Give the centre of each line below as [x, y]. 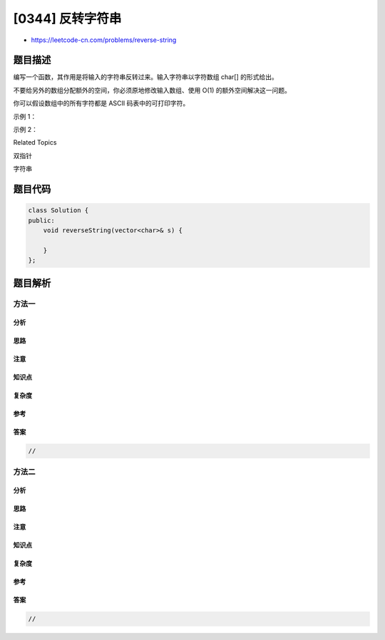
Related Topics [35, 143]
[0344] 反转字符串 [67, 19]
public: [41, 220]
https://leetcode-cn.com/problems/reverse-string [104, 40]
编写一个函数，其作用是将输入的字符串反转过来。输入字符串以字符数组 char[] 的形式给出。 [145, 77]
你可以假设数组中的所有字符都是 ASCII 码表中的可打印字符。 [101, 103]
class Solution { [58, 211]
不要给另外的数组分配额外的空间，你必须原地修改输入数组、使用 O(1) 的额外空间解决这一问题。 [152, 90]
